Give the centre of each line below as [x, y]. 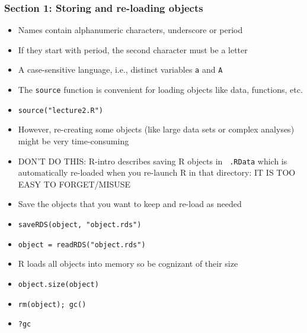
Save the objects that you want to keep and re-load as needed [130, 204]
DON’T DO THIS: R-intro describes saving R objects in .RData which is [153, 161]
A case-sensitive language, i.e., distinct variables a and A [120, 69]
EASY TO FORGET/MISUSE [74, 184]
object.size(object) [58, 284]
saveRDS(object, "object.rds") [80, 225]
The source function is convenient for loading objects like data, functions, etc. [160, 90]
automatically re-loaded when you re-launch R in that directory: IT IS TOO [157, 172]
